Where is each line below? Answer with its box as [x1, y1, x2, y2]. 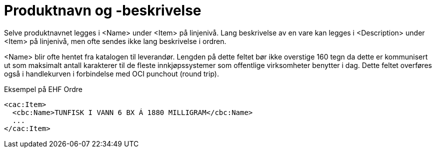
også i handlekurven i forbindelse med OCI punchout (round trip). [4, 69, 219, 78]
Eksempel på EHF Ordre [4, 84, 83, 93]
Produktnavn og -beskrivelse [4, 2, 201, 19]
